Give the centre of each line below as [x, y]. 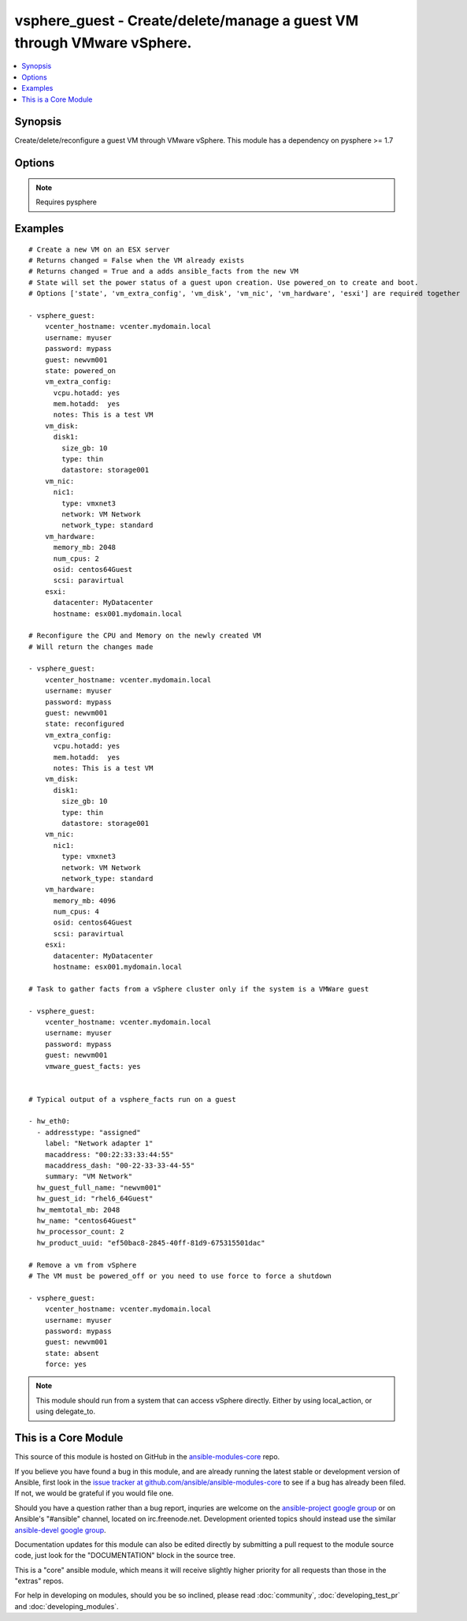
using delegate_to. [66, 1411]
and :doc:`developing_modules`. [67, 1606]
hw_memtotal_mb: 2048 [78, 1210]
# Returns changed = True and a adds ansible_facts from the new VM [163, 271]
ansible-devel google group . [60, 1529]
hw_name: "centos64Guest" [87, 1221]
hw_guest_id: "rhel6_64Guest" [95, 1199]
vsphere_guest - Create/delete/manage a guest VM [187, 21]
